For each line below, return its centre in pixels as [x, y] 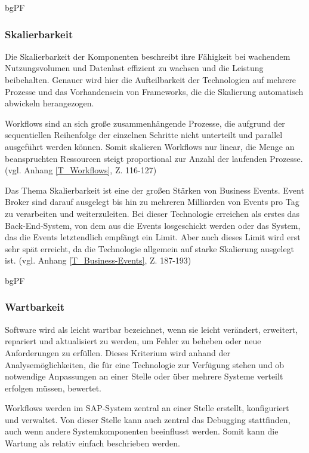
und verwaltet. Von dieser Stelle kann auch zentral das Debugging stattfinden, [148, 419]
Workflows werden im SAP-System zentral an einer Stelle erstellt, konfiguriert [147, 408]
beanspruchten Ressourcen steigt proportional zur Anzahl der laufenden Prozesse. [154, 158]
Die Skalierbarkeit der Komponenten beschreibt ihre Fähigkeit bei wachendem [148, 56]
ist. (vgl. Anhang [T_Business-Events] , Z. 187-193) [98, 260]
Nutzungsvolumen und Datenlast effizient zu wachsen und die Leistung [134, 68]
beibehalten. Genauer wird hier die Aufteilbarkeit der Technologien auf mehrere [151, 79]
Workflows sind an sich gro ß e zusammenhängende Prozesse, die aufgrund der [145, 123]
